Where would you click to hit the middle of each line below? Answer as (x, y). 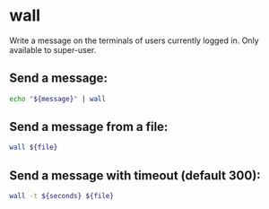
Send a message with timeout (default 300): (135, 175)
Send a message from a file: (89, 127)
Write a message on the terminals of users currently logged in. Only (134, 40)
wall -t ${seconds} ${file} (62, 196)
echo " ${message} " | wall (57, 99)
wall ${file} (34, 148)
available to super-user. (53, 49)
